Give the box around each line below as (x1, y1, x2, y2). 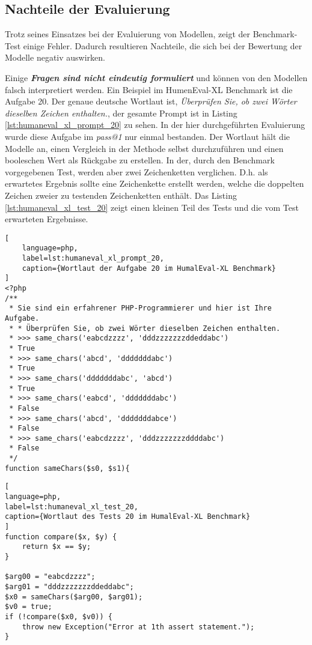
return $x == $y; (22, 542, 91, 551)
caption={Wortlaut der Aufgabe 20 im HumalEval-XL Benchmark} (22, 264, 277, 273)
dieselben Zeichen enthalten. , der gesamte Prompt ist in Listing (5, 106, 237, 119)
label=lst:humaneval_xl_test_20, (5, 502, 138, 511)
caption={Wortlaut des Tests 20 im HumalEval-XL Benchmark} (5, 512, 251, 521)
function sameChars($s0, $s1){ (5, 464, 130, 473)
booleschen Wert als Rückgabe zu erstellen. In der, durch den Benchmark (5, 154, 275, 166)
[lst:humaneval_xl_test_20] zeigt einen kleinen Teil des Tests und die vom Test (5, 201, 299, 213)
